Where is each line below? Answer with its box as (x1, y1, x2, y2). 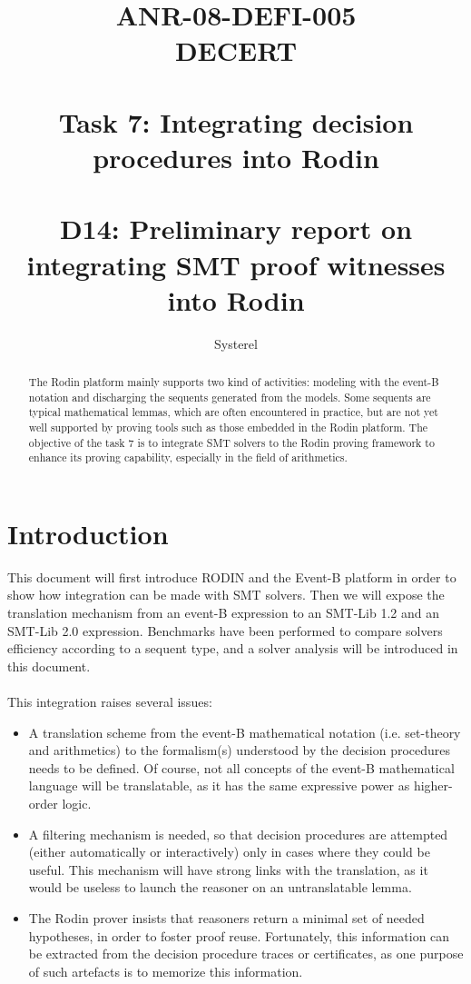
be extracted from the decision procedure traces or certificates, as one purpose (28, 944, 464, 963)
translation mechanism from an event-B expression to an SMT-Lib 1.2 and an (7, 603, 440, 622)
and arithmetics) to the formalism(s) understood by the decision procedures (28, 740, 451, 760)
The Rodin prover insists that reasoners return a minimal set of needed (28, 908, 425, 927)
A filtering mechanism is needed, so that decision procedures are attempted (28, 824, 448, 843)
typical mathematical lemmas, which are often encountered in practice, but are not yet (28, 404, 438, 420)
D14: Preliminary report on (59, 210, 413, 247)
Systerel (214, 333, 258, 353)
